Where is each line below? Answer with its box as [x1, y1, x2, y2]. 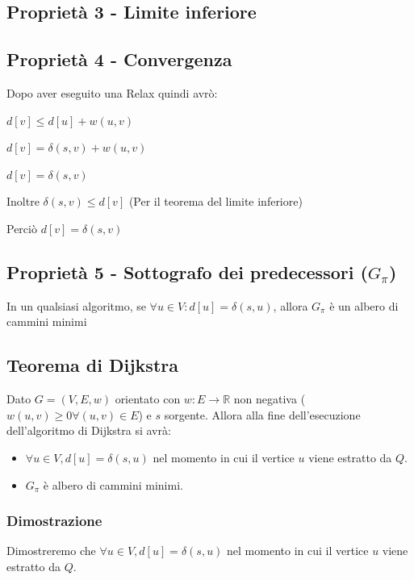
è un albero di [329, 297, 399, 314]
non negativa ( [233, 390, 306, 407]
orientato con [115, 390, 181, 407]
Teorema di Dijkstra [6, 353, 178, 378]
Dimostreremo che [6, 542, 96, 559]
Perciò [6, 219, 37, 236]
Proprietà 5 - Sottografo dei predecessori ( [6, 259, 368, 284]
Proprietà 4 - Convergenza [6, 47, 232, 72]
